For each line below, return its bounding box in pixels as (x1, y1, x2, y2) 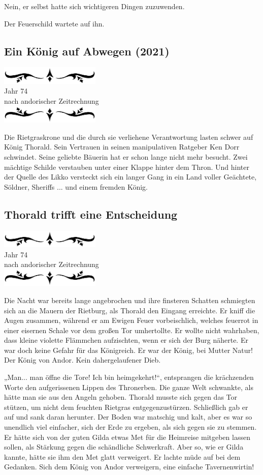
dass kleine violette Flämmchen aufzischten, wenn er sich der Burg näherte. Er (4, 335, 248, 345)
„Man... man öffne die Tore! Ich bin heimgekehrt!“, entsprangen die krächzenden (4, 372, 254, 382)
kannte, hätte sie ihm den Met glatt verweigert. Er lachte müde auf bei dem (4, 451, 241, 462)
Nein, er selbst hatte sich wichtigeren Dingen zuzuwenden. (4, 1, 185, 11)
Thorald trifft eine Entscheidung (4, 206, 178, 222)
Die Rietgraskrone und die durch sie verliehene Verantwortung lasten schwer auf (4, 131, 253, 142)
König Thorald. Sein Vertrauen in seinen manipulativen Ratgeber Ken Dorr (4, 141, 240, 152)
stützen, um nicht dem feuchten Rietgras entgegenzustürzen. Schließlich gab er (4, 401, 248, 412)
